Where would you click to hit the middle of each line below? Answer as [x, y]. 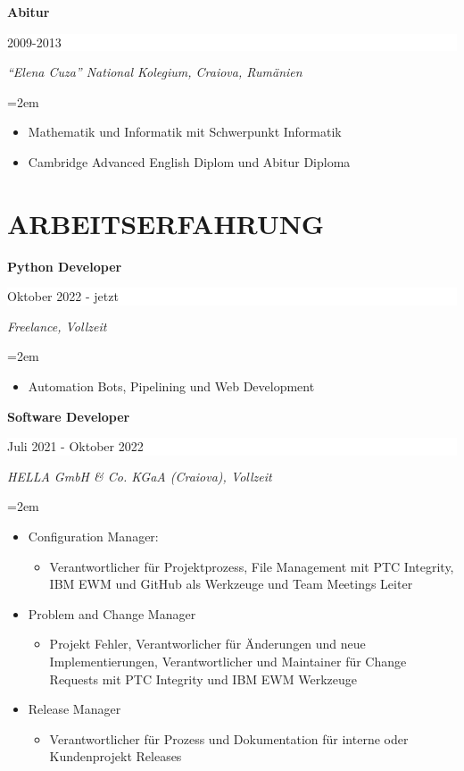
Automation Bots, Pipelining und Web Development [171, 386]
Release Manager [75, 709]
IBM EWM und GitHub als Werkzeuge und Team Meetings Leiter [231, 584]
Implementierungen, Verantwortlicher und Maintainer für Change [228, 661]
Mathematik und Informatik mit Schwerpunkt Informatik [185, 132]
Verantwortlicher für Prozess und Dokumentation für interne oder [229, 738]
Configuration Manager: [93, 536]
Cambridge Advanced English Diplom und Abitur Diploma [189, 161]
